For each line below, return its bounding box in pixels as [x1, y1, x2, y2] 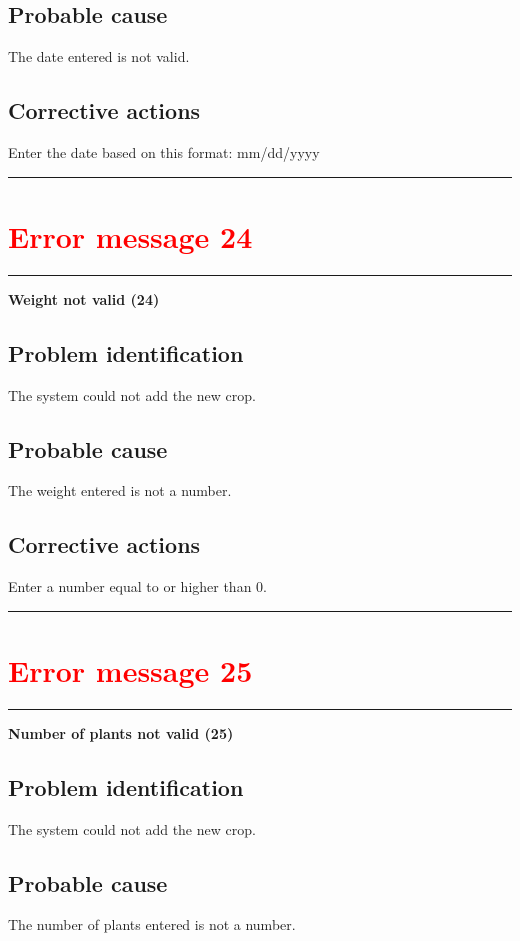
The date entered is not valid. [8, 46, 190, 67]
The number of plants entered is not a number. [8, 914, 296, 935]
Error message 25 [8, 649, 253, 690]
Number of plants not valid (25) [8, 722, 234, 743]
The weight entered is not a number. [8, 480, 232, 501]
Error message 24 [8, 215, 253, 256]
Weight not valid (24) [8, 288, 160, 309]
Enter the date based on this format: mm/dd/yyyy [8, 142, 320, 162]
